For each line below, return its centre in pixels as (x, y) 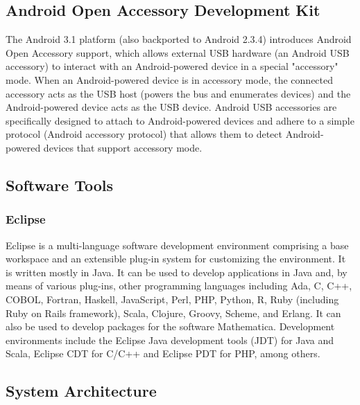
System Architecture (81, 391)
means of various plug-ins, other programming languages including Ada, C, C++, (179, 286)
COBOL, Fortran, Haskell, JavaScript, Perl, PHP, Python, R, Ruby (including (172, 299)
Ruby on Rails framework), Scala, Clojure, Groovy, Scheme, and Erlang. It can (173, 313)
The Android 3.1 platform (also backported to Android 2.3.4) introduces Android (179, 39)
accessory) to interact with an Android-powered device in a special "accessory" (172, 66)
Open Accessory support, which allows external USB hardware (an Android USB (178, 52)
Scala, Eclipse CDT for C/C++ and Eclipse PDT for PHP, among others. (163, 353)
